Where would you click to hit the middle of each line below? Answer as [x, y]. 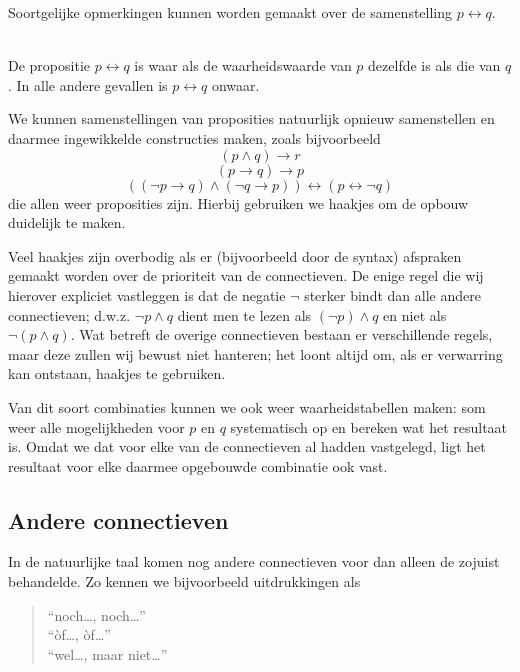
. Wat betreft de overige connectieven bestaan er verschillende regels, [281, 334]
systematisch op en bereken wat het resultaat [369, 426]
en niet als [415, 314]
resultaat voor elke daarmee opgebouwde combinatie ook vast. [198, 465]
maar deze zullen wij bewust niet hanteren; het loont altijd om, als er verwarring [255, 353]
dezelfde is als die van [434, 65]
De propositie [49, 65]
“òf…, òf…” [79, 634]
